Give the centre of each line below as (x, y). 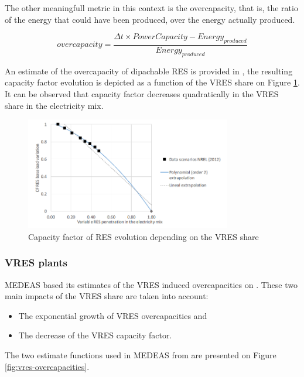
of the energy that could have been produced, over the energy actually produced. (150, 19)
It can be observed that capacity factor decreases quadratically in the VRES (142, 94)
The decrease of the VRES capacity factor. (95, 335)
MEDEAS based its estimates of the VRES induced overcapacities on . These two (151, 284)
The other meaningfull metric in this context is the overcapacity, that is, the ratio (151, 8)
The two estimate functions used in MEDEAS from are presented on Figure (141, 355)
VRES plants (36, 263)
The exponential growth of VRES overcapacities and (113, 315)
